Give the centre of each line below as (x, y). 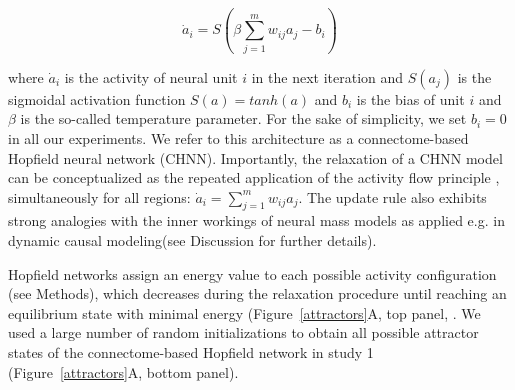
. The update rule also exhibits (392, 196)
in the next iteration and (327, 76)
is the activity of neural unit (151, 76)
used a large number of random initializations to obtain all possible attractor (243, 332)
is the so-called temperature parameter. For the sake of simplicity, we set (243, 118)
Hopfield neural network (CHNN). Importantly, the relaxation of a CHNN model (255, 157)
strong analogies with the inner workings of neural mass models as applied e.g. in (256, 220)
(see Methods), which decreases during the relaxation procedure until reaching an (257, 293)
